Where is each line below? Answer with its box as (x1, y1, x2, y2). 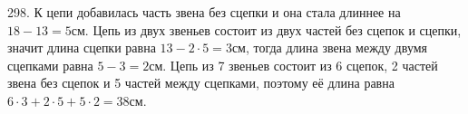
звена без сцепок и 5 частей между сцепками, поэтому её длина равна (7, 73, 395, 92)
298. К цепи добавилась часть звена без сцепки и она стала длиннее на (7, 3, 401, 21)
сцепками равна (7, 55, 93, 74)
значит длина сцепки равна (7, 38, 156, 57)
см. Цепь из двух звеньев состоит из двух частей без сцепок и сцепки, (71, 20, 462, 39)
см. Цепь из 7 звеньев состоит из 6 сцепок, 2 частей (149, 55, 438, 74)
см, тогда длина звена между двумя (231, 38, 427, 57)
